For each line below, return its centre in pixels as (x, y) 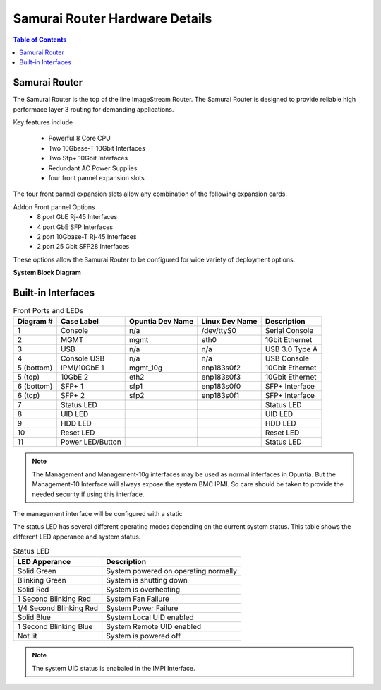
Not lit (28, 636)
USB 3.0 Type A (291, 349)
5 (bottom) (35, 368)
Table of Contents (40, 40)
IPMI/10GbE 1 (82, 368)
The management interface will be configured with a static (98, 513)
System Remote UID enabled (154, 627)
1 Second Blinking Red (54, 599)
